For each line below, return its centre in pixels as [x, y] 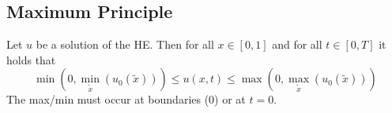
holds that [31, 59]
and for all [297, 44]
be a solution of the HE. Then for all [125, 44]
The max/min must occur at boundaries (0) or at [126, 99]
